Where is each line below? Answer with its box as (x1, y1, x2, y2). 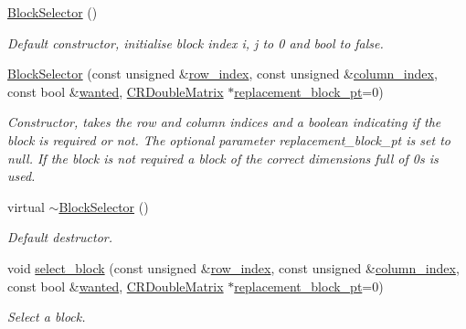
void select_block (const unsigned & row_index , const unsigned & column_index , (7, 258, 460, 277)
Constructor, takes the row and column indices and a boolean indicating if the (7, 112, 441, 132)
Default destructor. (7, 228, 113, 247)
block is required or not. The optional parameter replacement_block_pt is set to (7, 130, 450, 149)
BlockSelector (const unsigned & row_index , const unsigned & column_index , (7, 64, 438, 83)
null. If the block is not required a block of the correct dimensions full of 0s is (7, 148, 439, 167)
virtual (7, 196, 45, 216)
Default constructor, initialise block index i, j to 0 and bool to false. (7, 33, 384, 52)
